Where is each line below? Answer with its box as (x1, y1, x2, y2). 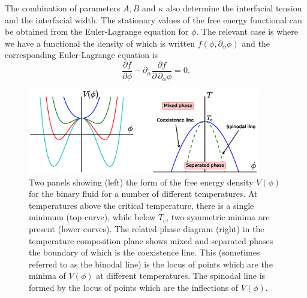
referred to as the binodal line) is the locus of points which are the (29, 257, 273, 270)
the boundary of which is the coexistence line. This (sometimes (29, 246, 260, 259)
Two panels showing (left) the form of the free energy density (29, 175, 254, 188)
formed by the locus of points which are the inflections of (29, 281, 239, 293)
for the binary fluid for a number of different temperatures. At (29, 187, 258, 200)
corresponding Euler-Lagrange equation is (5, 48, 158, 61)
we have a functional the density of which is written (5, 37, 195, 49)
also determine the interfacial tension (165, 2, 302, 14)
